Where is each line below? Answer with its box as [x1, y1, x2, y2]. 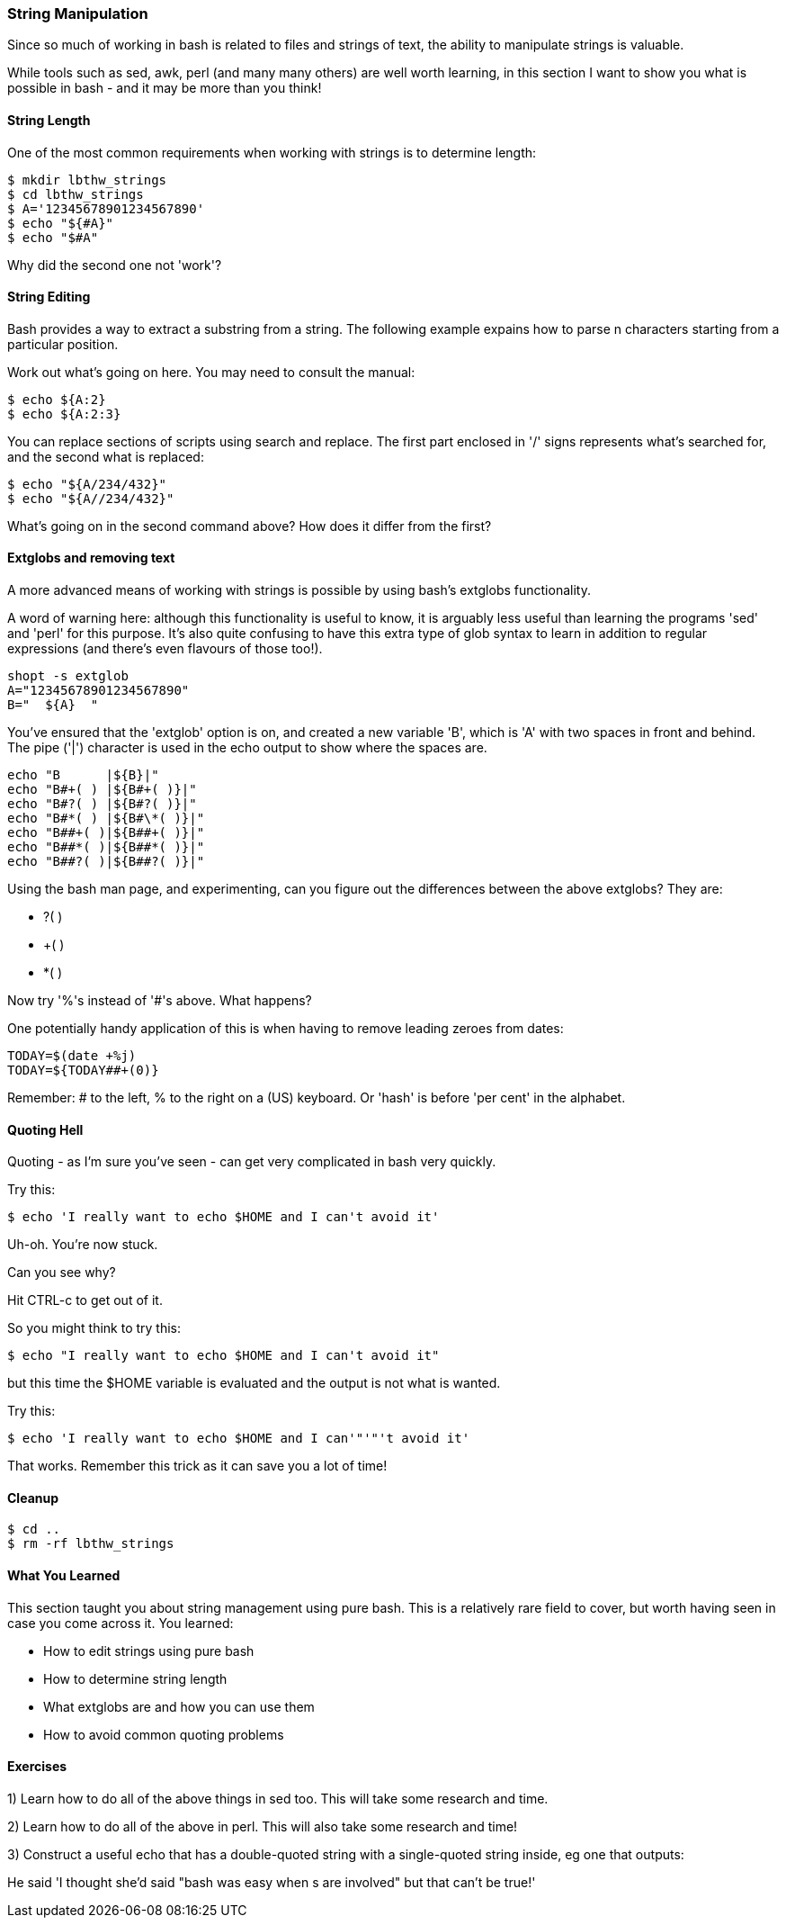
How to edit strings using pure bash [43, 1642, 255, 1659]
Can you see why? [7, 1264, 116, 1281]
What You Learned [7, 1568, 121, 1584]
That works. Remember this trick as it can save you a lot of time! [7, 1458, 388, 1474]
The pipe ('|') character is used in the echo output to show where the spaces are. [7, 740, 487, 756]
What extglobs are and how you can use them [43, 1698, 315, 1714]
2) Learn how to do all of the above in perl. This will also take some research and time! [7, 1818, 518, 1834]
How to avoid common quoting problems [43, 1726, 284, 1742]
